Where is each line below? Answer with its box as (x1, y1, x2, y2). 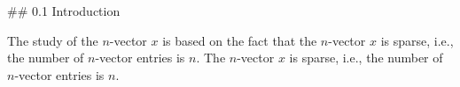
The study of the (7, 31, 98, 49)
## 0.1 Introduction (7, 2, 121, 19)
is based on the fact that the (162, 31, 317, 49)
